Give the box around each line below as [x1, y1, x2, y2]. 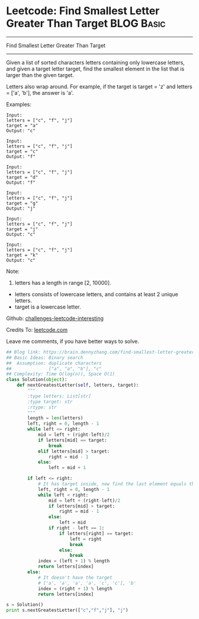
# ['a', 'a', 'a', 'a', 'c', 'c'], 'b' [37, 580, 136, 586]
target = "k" [6, 252, 38, 258]
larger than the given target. [6, 71, 74, 78]
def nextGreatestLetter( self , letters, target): [17, 382, 139, 389]
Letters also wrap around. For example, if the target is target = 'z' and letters [6, 83, 192, 90]
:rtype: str [27, 404, 57, 410]
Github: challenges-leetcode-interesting [6, 315, 104, 322]
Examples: [6, 101, 31, 108]
